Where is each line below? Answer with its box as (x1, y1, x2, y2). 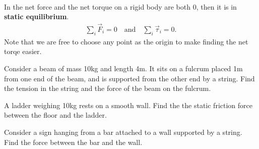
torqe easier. (4, 46, 42, 57)
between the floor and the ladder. (4, 110, 107, 120)
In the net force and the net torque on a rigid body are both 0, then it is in (4, 1, 237, 12)
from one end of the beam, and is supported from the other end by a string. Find (4, 73, 255, 83)
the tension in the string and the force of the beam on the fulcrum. (4, 83, 211, 93)
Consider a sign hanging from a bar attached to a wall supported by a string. (4, 126, 242, 137)
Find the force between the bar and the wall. (4, 136, 143, 147)
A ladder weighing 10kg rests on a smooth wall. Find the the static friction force (4, 100, 252, 110)
